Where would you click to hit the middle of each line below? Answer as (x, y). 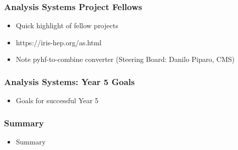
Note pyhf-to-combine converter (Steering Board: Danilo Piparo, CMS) (125, 59)
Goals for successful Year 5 (57, 100)
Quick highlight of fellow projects (67, 25)
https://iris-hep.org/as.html (59, 42)
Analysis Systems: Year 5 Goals (69, 81)
